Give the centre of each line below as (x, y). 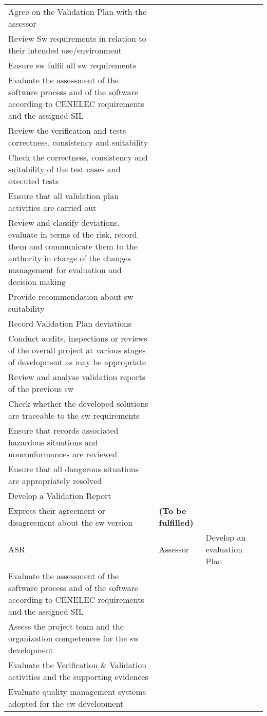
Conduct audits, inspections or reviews (78, 338)
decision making (37, 282)
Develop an (226, 537)
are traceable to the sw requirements (74, 415)
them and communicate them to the (73, 246)
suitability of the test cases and (64, 169)
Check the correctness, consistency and (78, 157)
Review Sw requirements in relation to (77, 38)
